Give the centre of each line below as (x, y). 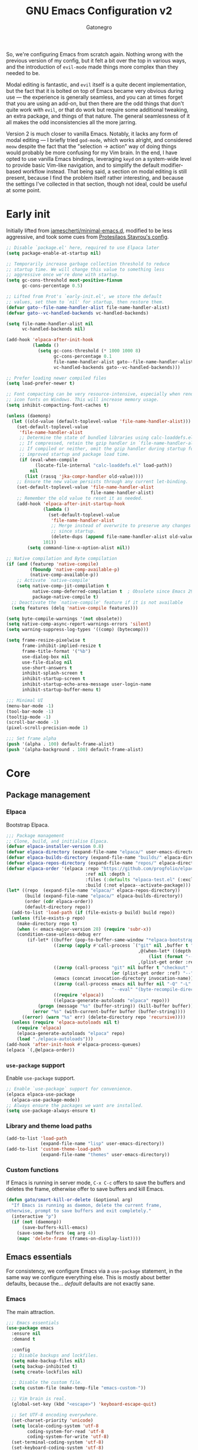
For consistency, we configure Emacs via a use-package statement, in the (94, 1271)
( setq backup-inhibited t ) (44, 1366)
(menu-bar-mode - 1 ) (30, 706)
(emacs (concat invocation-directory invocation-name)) (123, 979)
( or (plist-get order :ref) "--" (153, 973)
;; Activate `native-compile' (54, 581)
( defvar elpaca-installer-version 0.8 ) (55, 847)
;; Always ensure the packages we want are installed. (75, 1105)
